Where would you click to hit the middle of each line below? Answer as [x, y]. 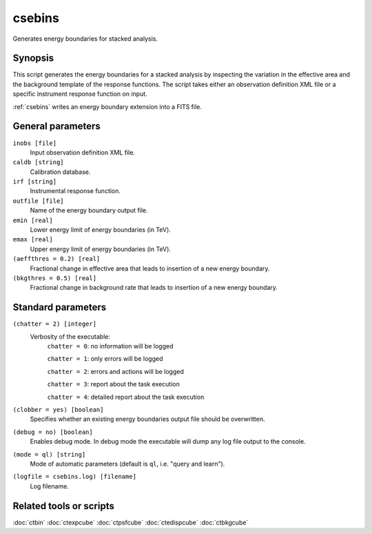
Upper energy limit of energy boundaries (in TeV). [101, 249]
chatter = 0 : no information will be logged [110, 346]
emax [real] [33, 239]
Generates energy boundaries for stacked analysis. [85, 39]
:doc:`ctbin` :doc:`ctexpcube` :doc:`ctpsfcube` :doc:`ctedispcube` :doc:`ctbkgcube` [131, 522]
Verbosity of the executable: [70, 336]
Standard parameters [60, 307]
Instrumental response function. [75, 191]
